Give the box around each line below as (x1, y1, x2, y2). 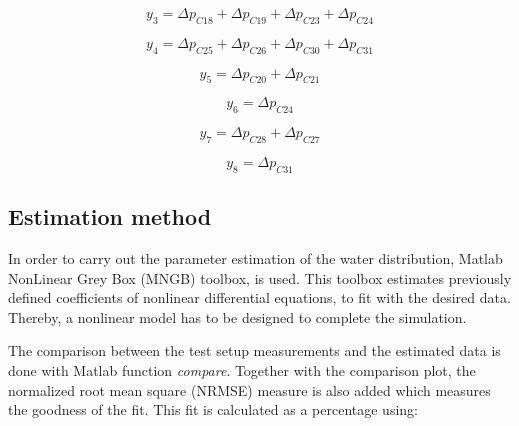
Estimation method (8, 201, 212, 232)
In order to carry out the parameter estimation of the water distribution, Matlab (8, 247, 503, 268)
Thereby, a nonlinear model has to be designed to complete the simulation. (8, 306, 467, 327)
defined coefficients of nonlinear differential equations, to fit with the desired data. (8, 287, 511, 308)
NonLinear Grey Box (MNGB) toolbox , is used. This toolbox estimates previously (8, 267, 512, 288)
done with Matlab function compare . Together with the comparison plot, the (8, 359, 476, 380)
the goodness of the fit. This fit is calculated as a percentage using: (8, 399, 418, 420)
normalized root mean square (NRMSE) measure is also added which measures (8, 379, 491, 400)
